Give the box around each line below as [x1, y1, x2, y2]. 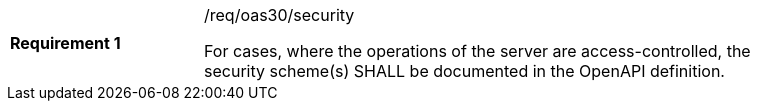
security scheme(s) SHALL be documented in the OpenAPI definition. [204, 61, 725, 81]
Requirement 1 [10, 33, 121, 53]
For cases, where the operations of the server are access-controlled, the [204, 41, 751, 61]
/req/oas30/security [204, 5, 355, 25]
